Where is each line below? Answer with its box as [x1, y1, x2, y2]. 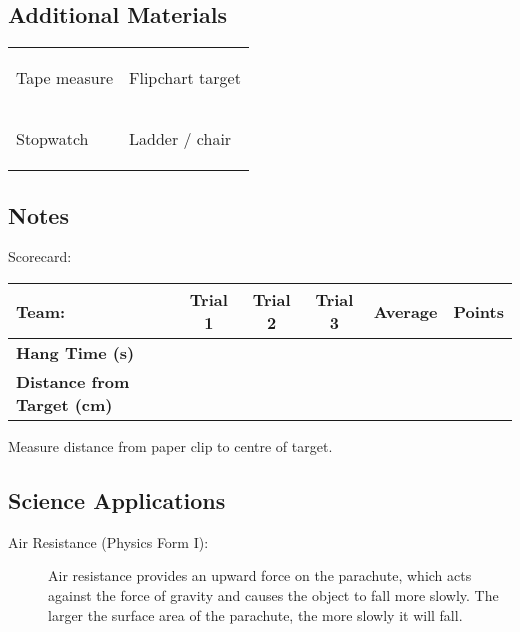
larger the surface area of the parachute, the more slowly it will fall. [48, 604, 463, 625]
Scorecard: [8, 246, 72, 267]
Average [373, 299, 438, 323]
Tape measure [16, 66, 114, 90]
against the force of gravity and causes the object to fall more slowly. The [48, 584, 499, 605]
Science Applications [8, 484, 226, 515]
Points [453, 299, 504, 323]
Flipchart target [129, 66, 241, 90]
